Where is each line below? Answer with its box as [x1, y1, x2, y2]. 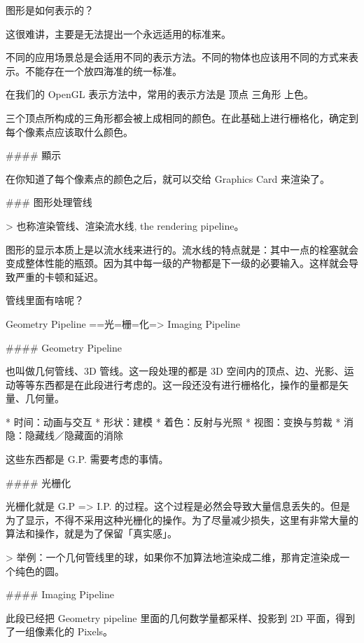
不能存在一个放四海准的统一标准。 [24, 63, 182, 78]
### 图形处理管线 [6, 195, 92, 209]
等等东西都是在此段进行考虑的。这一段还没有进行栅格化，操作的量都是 [15, 377, 339, 392]
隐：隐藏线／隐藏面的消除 [6, 428, 123, 443]
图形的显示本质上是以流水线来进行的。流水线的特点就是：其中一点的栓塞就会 [6, 242, 358, 256]
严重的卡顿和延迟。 [15, 269, 104, 284]
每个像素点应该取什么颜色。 [6, 124, 133, 139]
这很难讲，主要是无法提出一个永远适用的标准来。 [6, 26, 231, 41]
